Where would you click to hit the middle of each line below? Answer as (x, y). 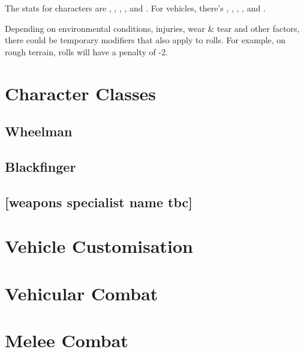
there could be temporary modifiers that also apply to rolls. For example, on (145, 40)
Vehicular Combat (82, 293)
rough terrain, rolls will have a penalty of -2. (87, 51)
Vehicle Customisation (99, 246)
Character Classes (81, 93)
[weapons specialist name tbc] (99, 202)
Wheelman (39, 131)
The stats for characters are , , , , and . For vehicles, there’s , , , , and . (135, 8)
